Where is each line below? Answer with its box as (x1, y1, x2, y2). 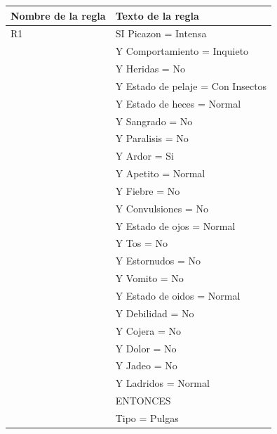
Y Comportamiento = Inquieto (115, 44, 249, 58)
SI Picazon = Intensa (115, 26, 207, 41)
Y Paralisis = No (115, 131, 189, 146)
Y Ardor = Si (115, 148, 174, 163)
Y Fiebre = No (115, 183, 180, 198)
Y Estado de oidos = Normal (115, 288, 241, 302)
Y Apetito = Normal (115, 166, 205, 181)
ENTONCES (115, 393, 171, 408)
